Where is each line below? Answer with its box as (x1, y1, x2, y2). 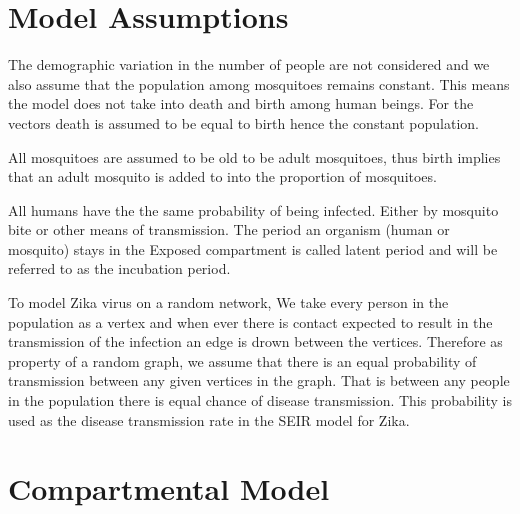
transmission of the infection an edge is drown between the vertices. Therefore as (8, 331, 503, 352)
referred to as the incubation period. (8, 258, 231, 279)
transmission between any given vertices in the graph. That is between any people (8, 370, 510, 391)
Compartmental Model (8, 468, 330, 509)
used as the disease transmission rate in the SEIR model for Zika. (8, 409, 410, 430)
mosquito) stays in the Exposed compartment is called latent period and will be (8, 238, 498, 259)
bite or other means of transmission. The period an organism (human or (8, 219, 450, 240)
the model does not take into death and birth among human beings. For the (8, 93, 474, 114)
